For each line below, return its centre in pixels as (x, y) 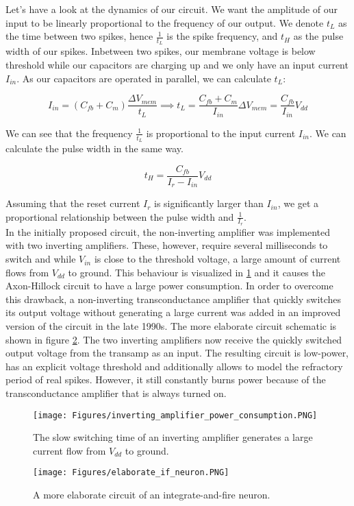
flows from (27, 272)
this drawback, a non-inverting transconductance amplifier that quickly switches (174, 299)
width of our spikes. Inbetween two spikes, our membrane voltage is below (161, 51)
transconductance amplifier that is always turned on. (116, 393)
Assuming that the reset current (73, 203)
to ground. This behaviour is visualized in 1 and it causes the (197, 272)
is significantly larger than (209, 203)
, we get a (298, 203)
